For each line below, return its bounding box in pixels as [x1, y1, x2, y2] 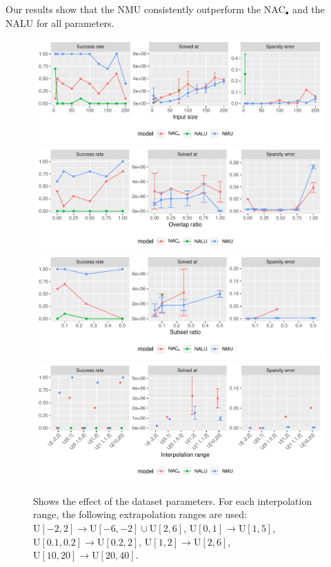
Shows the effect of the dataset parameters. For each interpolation [33, 493, 312, 508]
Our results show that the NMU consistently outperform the [6, 2, 261, 16]
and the [292, 2, 325, 16]
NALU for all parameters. [6, 15, 114, 30]
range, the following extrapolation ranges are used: [33, 507, 247, 521]
